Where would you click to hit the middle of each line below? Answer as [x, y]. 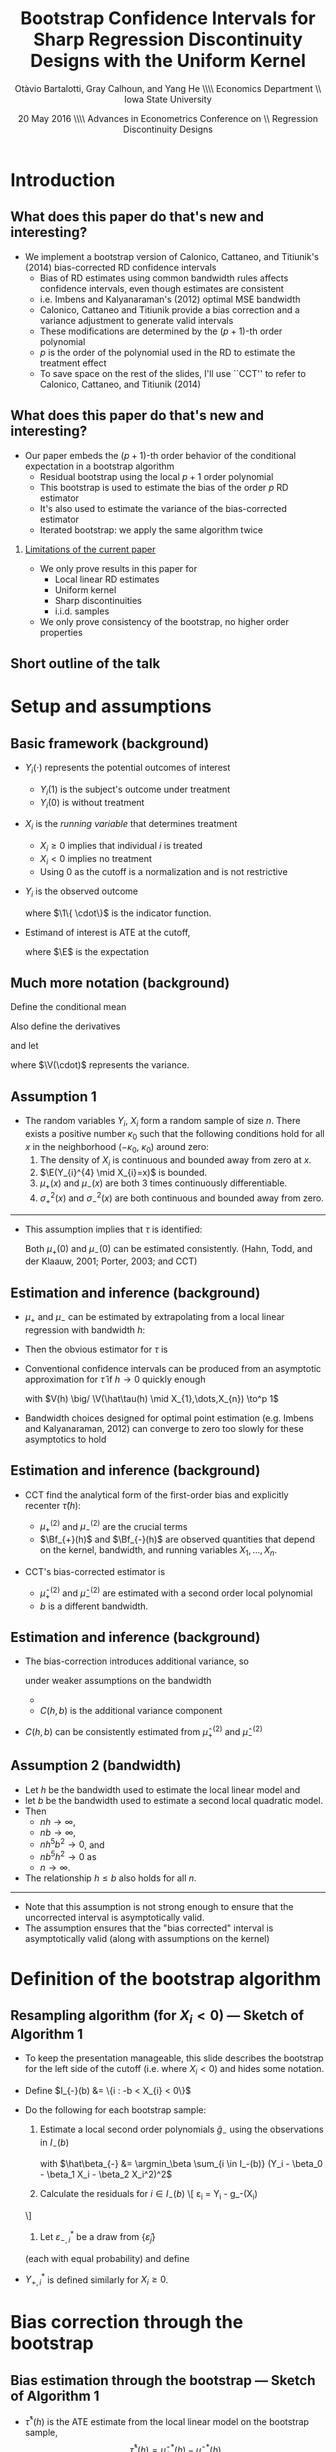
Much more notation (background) [120, 982]
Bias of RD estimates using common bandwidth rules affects [164, 278]
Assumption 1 [53, 1096]
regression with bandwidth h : [85, 1330]
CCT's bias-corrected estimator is [95, 1572]
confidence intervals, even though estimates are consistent [162, 288]
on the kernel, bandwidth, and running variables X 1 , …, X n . [158, 1551]
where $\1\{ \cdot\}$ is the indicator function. [118, 913]
